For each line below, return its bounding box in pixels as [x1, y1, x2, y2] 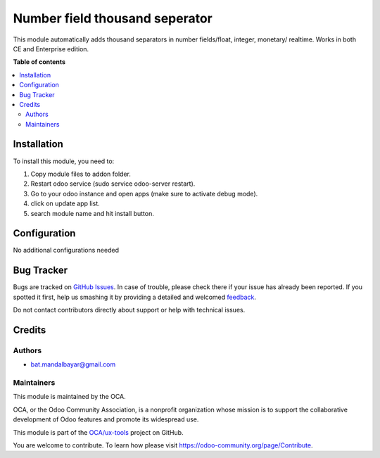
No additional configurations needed [13, 246, 120, 255]
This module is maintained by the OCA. [13, 393, 126, 401]
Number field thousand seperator [13, 11, 213, 26]
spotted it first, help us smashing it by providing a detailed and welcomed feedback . [13, 293, 257, 301]
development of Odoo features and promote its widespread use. [13, 415, 199, 424]
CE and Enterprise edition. [13, 44, 89, 53]
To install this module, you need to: [13, 157, 115, 165]
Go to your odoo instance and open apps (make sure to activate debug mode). [30, 189, 258, 198]
